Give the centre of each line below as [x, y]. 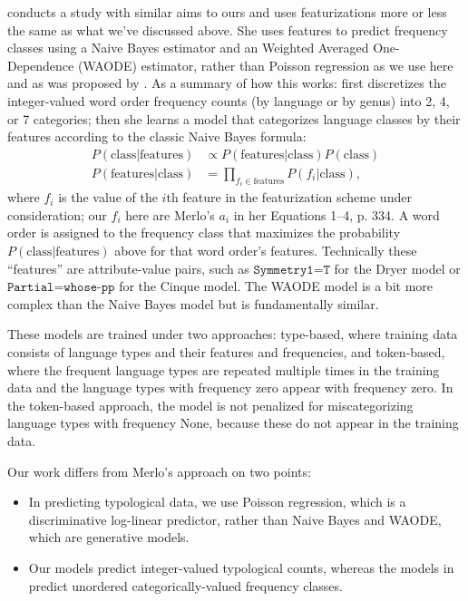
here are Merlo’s [170, 214]
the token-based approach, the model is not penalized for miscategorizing [210, 405]
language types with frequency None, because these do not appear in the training [233, 423]
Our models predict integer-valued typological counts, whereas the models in [241, 567]
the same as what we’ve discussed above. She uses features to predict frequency [228, 29]
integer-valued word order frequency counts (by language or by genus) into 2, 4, [229, 100]
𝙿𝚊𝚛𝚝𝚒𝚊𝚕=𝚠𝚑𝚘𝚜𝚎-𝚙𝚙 [61, 288]
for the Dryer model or [397, 268]
